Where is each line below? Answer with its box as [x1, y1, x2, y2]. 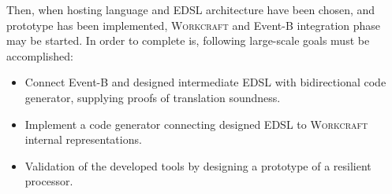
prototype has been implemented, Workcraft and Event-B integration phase [6, 16, 381, 33]
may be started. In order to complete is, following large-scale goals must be [6, 32, 370, 49]
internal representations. [24, 131, 142, 148]
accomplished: [6, 47, 73, 64]
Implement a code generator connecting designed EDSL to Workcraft [24, 115, 368, 132]
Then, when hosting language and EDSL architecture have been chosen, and [6, 2, 375, 17]
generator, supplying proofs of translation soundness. [24, 89, 281, 105]
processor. [24, 173, 73, 189]
